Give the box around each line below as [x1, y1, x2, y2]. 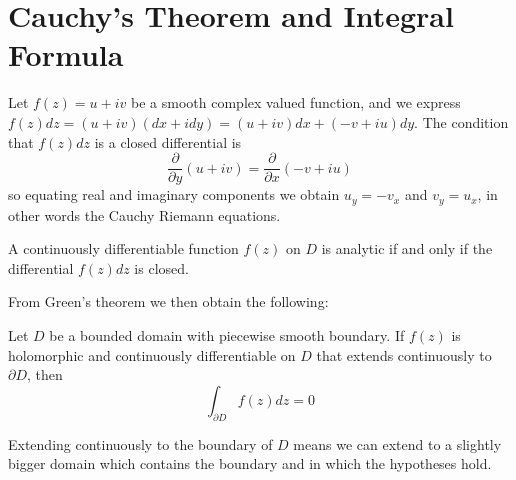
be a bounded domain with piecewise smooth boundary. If [49, 324, 405, 345]
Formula [8, 34, 124, 75]
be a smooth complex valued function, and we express [131, 92, 461, 113]
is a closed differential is [94, 131, 242, 152]
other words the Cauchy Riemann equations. [8, 204, 281, 225]
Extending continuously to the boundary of [8, 433, 273, 454]
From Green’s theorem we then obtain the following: [8, 291, 329, 312]
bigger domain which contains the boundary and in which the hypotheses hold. [8, 453, 492, 474]
